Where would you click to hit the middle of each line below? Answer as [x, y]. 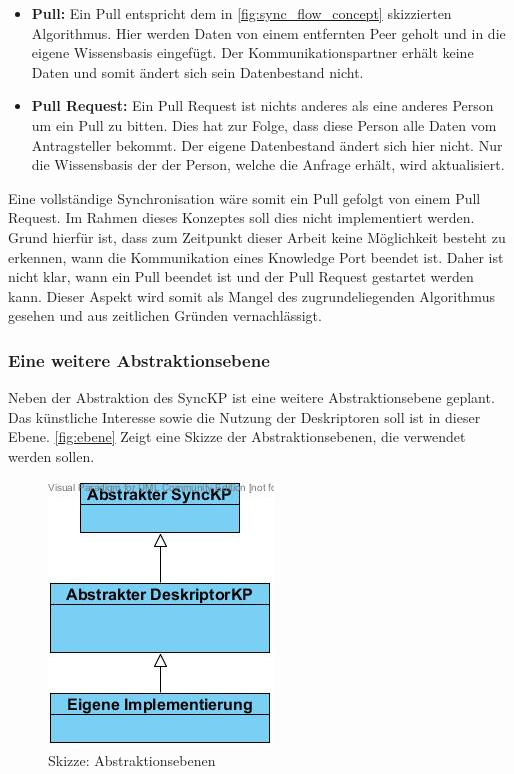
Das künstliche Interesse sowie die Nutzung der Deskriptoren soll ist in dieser [244, 416]
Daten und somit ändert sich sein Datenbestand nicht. [197, 71]
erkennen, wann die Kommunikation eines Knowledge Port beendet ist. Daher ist [256, 256]
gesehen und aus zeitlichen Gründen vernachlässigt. [165, 315]
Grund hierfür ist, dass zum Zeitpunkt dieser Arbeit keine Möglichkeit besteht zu [257, 236]
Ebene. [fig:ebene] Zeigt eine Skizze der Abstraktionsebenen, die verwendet [237, 436]
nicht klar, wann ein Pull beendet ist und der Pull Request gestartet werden [241, 276]
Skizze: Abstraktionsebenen [132, 760]
